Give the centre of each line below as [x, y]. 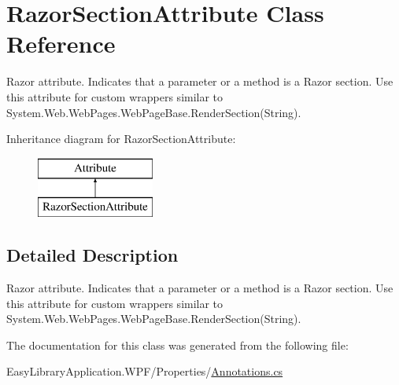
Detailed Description [92, 255]
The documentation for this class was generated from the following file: [177, 345]
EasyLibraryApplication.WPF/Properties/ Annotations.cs [145, 371]
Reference [61, 44]
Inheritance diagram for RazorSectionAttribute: [121, 139]
